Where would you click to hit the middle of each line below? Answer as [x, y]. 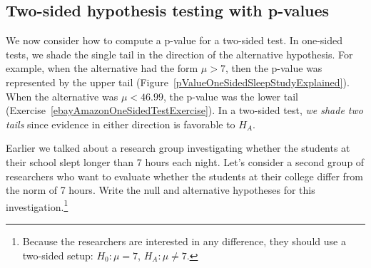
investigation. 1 [37, 205]
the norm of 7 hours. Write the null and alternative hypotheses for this [161, 190]
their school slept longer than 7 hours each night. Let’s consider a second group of [185, 161]
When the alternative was [62, 96]
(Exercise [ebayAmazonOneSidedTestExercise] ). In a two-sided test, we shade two [184, 110]
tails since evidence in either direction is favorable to [121, 124]
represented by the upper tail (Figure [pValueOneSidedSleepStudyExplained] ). [178, 82]
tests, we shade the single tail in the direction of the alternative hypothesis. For [179, 54]
